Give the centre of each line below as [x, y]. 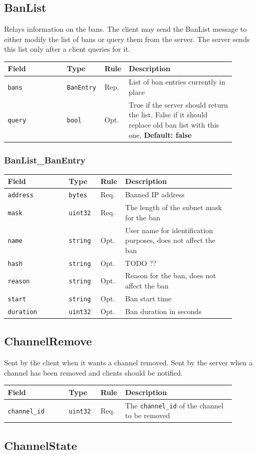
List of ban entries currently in [177, 82]
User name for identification [169, 230]
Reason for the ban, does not [171, 275]
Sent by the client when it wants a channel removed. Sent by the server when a [128, 363]
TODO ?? [141, 263]
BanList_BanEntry [45, 160]
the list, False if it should [168, 115]
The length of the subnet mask [174, 207]
